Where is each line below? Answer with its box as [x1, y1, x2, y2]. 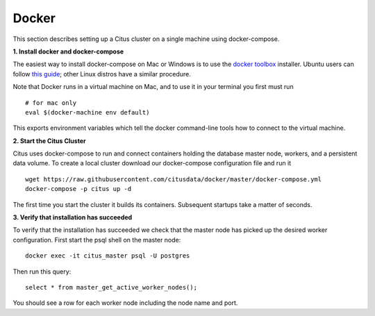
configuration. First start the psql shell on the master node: [12, 235, 181, 244]
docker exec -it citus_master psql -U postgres [25, 252, 190, 260]
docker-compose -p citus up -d [25, 185, 132, 193]
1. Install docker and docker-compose [12, 47, 124, 56]
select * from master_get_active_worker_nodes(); [25, 283, 198, 291]
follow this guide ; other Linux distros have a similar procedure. [12, 69, 191, 78]
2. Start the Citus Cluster [12, 136, 86, 145]
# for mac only [25, 99, 77, 107]
